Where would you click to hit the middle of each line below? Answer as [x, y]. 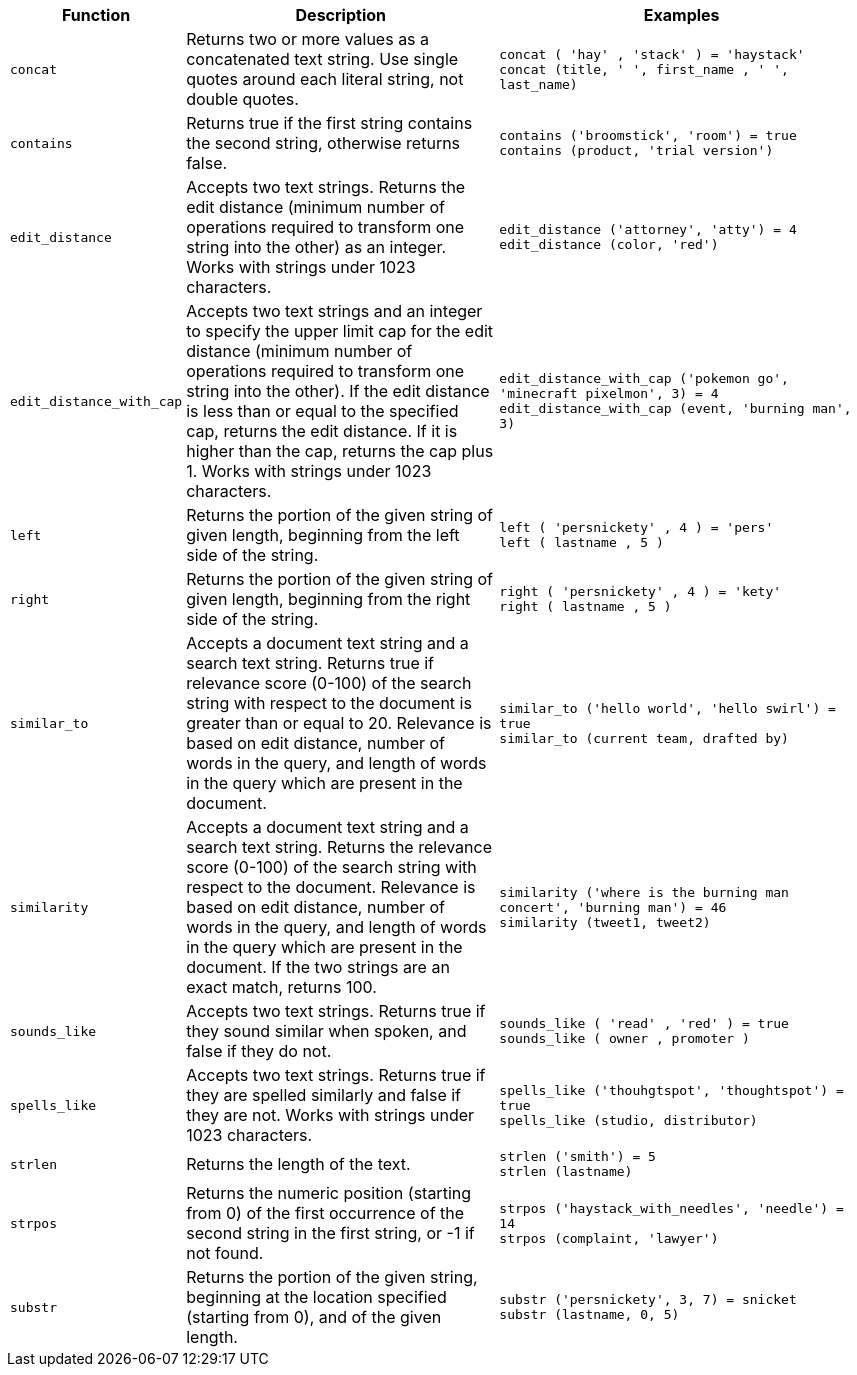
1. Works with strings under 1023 [309, 471]
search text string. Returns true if [310, 663]
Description [340, 15]
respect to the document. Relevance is [331, 887]
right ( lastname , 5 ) [585, 606]
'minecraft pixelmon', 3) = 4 [609, 393]
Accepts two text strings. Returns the [326, 187]
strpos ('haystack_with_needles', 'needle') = [671, 1208]
